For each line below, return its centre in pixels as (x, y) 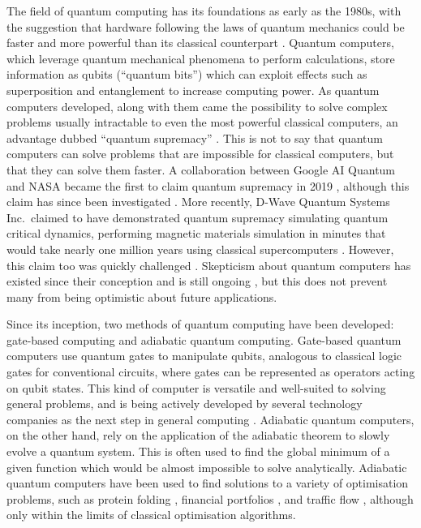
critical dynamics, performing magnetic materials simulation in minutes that (196, 233)
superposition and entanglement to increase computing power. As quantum (193, 90)
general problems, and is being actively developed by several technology (185, 404)
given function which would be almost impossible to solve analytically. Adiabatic (207, 467)
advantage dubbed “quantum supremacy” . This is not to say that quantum (195, 137)
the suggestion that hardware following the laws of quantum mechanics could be (206, 26)
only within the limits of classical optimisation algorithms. (151, 515)
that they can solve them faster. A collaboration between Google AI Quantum (201, 169)
